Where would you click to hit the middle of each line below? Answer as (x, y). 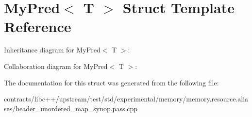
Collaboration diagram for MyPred (56, 66)
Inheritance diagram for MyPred (52, 50)
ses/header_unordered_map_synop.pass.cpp (71, 108)
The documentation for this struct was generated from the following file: (111, 82)
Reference (38, 26)
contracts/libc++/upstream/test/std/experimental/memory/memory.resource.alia (126, 99)
